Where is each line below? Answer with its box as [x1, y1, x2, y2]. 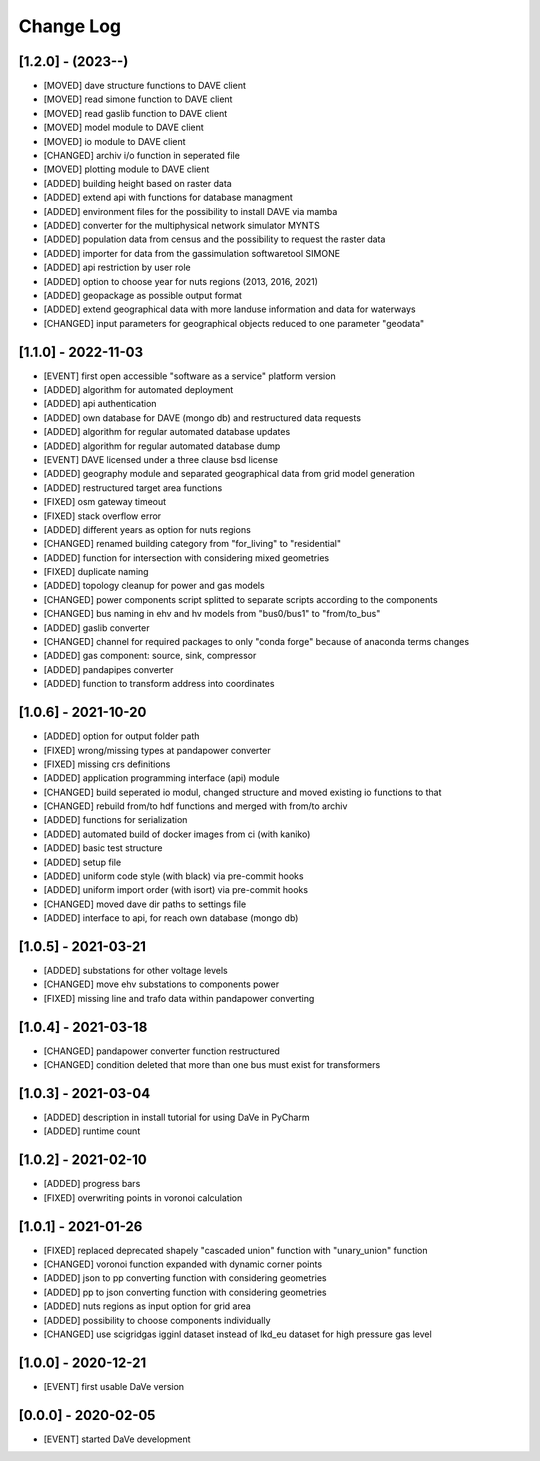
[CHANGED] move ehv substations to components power [43, 978, 280, 990]
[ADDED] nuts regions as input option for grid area [43, 1300, 252, 1312]
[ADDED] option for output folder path [43, 730, 200, 742]
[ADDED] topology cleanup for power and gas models [43, 580, 265, 592]
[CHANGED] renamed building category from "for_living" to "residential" [43, 538, 342, 550]
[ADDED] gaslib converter [43, 621, 150, 634]
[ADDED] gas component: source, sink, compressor [43, 650, 257, 662]
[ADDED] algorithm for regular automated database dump [43, 440, 281, 452]
